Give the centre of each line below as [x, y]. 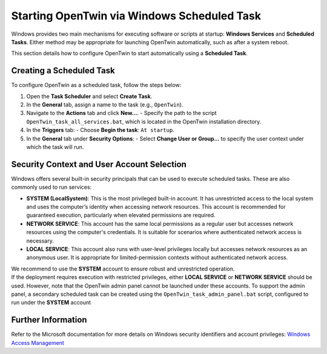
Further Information [49, 320]
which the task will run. [55, 147]
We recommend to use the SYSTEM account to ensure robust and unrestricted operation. [123, 269]
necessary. [40, 241]
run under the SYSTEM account [51, 303]
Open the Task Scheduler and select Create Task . [89, 96]
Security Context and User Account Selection [99, 164]
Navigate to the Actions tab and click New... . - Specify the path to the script [122, 113]
